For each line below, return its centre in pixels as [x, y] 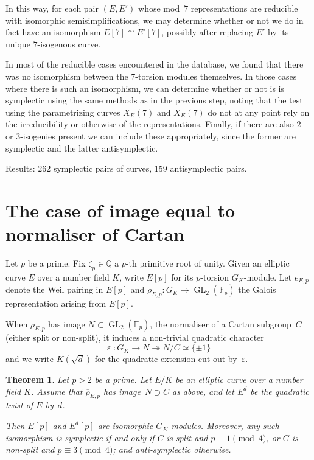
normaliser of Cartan [95, 234]
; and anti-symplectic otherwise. [172, 449]
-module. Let [268, 277]
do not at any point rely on [259, 112]
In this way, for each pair [52, 8]
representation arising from [56, 303]
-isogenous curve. [69, 44]
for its [182, 277]
